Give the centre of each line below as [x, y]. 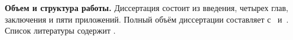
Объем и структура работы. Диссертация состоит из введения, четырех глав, [146, 8]
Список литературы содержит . [60, 30]
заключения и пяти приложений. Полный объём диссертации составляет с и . [147, 19]
